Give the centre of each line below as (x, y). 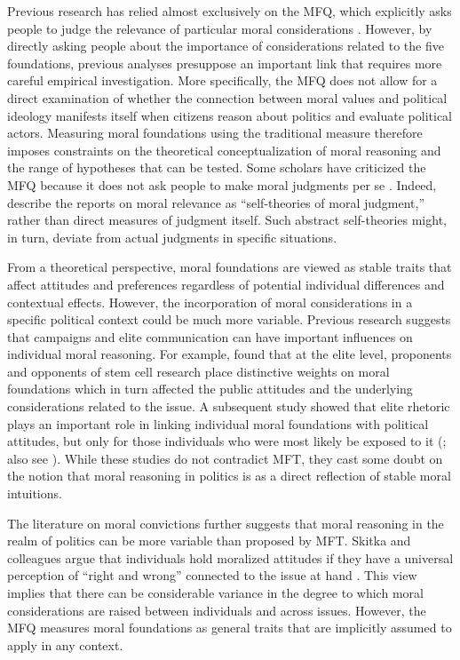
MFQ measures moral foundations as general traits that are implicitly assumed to (230, 628)
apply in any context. (65, 644)
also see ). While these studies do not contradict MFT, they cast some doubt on (225, 458)
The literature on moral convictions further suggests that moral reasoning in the (226, 523)
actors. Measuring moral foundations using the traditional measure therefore (215, 133)
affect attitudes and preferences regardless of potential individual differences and (226, 284)
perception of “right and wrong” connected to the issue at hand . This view (212, 575)
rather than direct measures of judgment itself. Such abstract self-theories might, (227, 220)
